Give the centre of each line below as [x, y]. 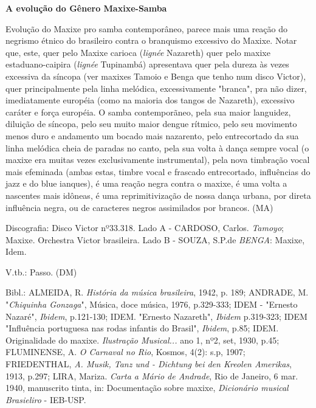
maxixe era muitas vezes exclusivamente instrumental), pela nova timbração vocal [158, 160]
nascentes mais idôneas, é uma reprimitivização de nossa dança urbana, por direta [158, 195]
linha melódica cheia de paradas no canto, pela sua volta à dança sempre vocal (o [157, 147]
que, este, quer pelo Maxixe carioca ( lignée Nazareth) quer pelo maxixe [138, 52]
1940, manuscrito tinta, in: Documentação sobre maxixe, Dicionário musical [147, 388]
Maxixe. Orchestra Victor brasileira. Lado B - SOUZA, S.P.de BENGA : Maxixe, [155, 239]
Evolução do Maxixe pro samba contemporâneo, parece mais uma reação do [147, 28]
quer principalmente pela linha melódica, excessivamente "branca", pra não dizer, [156, 88]
